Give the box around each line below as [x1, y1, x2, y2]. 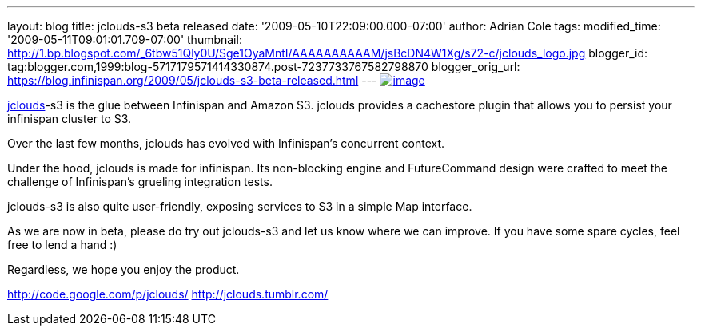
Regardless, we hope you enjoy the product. [7, 263, 240, 276]
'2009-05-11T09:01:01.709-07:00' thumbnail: [7, 33, 242, 46]
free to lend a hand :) [7, 238, 117, 251]
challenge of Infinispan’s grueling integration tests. [7, 175, 273, 188]
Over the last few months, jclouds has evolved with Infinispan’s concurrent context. [7, 136, 445, 150]
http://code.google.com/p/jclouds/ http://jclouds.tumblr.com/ [7, 287, 329, 301]
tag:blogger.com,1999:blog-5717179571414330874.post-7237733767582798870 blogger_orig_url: [7, 60, 520, 73]
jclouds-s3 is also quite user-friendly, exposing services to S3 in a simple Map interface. [7, 200, 472, 213]
